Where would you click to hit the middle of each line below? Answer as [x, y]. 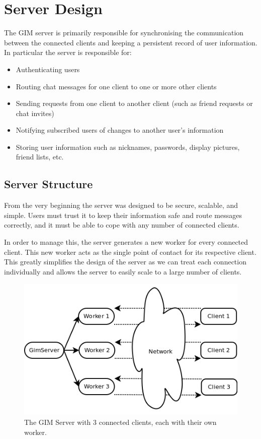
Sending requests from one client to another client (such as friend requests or [134, 103]
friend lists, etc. [40, 157]
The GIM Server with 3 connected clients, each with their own [120, 422]
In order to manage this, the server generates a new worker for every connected [126, 242]
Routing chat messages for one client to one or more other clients [116, 86]
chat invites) [35, 113]
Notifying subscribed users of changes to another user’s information [120, 130]
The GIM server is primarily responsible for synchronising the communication [124, 33]
